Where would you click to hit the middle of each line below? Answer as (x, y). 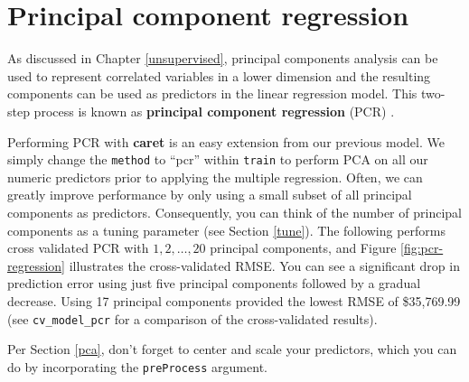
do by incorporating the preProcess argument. (137, 366)
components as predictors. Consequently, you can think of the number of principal (234, 212)
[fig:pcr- (422, 248)
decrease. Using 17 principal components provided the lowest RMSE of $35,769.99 (234, 300)
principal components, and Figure (303, 248)
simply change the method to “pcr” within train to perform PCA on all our (218, 159)
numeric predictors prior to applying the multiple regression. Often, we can (215, 177)
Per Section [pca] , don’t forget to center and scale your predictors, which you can (232, 349)
